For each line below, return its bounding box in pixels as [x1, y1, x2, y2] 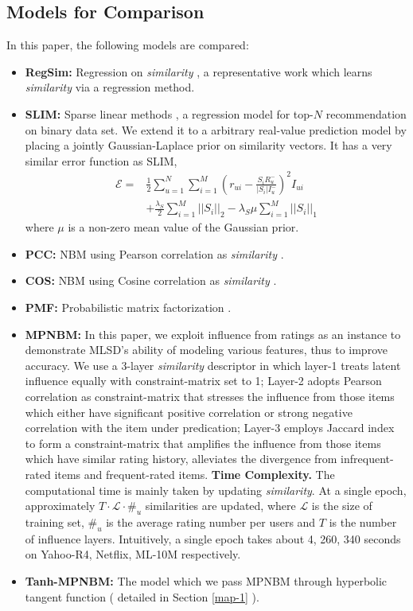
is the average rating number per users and [106, 513, 316, 530]
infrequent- [341, 450, 394, 467]
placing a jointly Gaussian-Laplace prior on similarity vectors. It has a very [25, 137, 392, 154]
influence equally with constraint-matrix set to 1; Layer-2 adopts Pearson [25, 372, 382, 389]
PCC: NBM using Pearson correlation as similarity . [25, 245, 284, 262]
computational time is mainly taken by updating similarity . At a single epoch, [25, 481, 407, 498]
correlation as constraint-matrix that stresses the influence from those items [25, 387, 395, 404]
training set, [25, 513, 84, 530]
